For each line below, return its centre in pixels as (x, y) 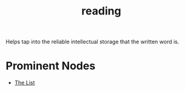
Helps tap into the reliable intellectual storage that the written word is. (92, 42)
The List (25, 83)
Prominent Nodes (51, 66)
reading (101, 11)
